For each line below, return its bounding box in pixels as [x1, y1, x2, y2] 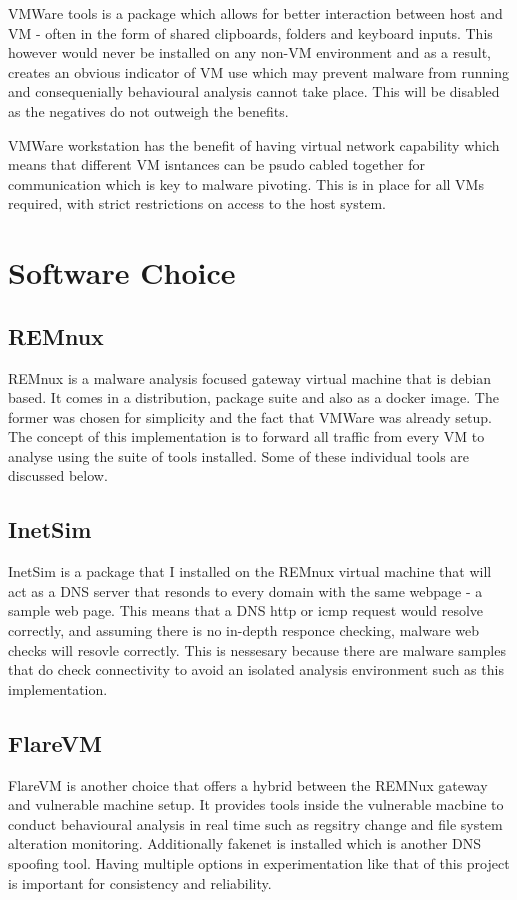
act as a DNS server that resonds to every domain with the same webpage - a [8, 580, 483, 601]
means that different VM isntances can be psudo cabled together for [8, 154, 425, 175]
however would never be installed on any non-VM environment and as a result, [8, 42, 491, 63]
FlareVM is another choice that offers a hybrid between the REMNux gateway [8, 774, 488, 795]
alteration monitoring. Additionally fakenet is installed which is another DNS [8, 833, 482, 854]
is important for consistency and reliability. [8, 872, 272, 893]
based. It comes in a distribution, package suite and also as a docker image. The [8, 387, 499, 408]
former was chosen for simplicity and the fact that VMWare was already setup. [8, 406, 492, 427]
